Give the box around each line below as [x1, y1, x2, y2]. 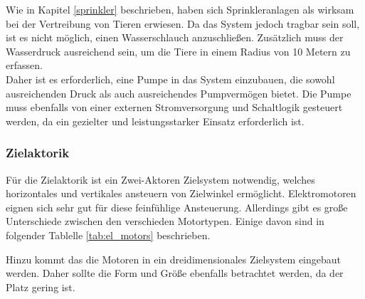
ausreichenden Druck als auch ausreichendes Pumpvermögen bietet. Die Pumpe [6, 85, 351, 100]
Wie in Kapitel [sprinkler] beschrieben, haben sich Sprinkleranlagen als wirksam [6, 2, 354, 16]
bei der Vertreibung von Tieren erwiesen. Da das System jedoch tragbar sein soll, [6, 16, 360, 31]
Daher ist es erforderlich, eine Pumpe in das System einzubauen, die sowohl [6, 71, 335, 86]
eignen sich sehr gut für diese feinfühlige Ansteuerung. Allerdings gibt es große [6, 199, 348, 214]
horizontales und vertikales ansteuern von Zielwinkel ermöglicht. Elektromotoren [6, 186, 356, 201]
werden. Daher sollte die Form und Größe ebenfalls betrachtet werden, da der [6, 266, 344, 280]
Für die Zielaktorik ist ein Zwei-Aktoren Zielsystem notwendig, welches [6, 172, 315, 187]
